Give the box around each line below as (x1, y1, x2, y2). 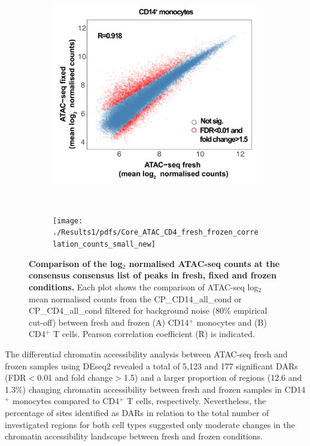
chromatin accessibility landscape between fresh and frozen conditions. (5, 430, 263, 442)
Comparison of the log (29, 257, 123, 269)
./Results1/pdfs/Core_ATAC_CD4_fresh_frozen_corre (53, 228, 259, 237)
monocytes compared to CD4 (13, 395, 120, 407)
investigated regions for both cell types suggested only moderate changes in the (5, 418, 295, 430)
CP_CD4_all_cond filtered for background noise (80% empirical (29, 304, 268, 317)
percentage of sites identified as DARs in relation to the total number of (5, 406, 269, 418)
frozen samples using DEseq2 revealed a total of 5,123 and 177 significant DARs (5, 359, 298, 372)
